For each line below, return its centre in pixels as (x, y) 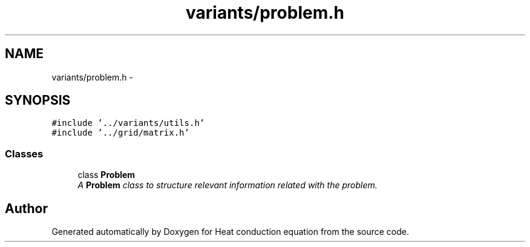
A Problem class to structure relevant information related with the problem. (227, 185)
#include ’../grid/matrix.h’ (120, 133)
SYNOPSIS (38, 100)
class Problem (106, 175)
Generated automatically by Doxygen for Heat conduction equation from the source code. (231, 232)
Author (26, 208)
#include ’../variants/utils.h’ (128, 123)
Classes (24, 153)
